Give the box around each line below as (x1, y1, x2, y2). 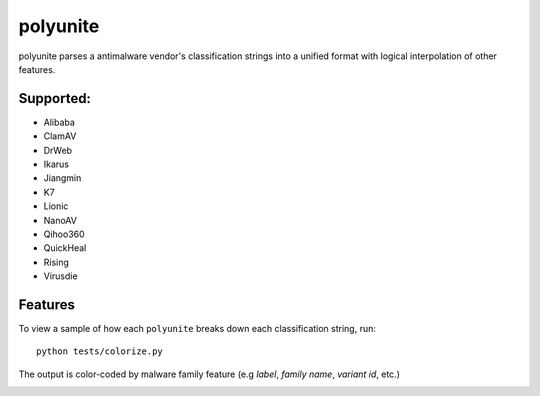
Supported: (18, 90, 92, 107)
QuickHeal (43, 242, 87, 254)
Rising (43, 256, 70, 268)
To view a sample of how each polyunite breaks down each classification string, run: (18, 323, 377, 335)
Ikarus (43, 158, 70, 170)
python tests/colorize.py (36, 346, 164, 357)
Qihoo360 (43, 228, 85, 240)
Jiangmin (43, 172, 82, 184)
